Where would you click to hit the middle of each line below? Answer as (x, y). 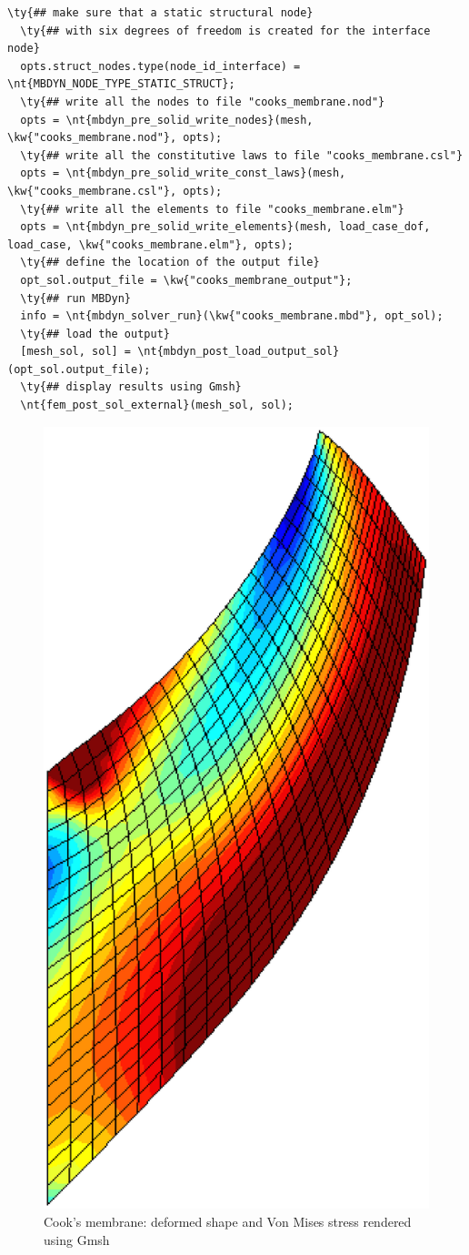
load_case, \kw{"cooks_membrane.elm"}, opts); (150, 244)
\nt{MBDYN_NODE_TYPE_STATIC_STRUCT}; (121, 84)
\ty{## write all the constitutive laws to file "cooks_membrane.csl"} (242, 155)
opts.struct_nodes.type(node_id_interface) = (160, 66)
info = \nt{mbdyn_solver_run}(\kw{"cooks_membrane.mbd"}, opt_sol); (232, 316)
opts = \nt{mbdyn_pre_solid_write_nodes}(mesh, (167, 120)
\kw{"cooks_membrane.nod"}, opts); (115, 138)
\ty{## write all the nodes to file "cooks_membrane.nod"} (203, 101)
